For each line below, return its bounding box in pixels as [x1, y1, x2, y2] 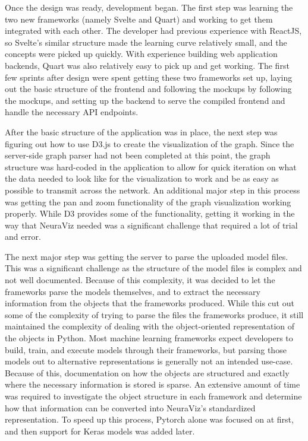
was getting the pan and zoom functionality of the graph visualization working [5, 195, 291, 208]
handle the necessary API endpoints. [5, 106, 139, 118]
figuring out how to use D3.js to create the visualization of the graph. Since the [5, 137, 294, 150]
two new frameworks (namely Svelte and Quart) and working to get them [5, 12, 273, 25]
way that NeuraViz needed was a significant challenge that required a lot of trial [5, 218, 298, 231]
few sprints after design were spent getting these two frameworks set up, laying [5, 71, 293, 83]
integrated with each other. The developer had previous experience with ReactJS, [5, 24, 302, 37]
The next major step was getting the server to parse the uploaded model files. [5, 250, 288, 262]
